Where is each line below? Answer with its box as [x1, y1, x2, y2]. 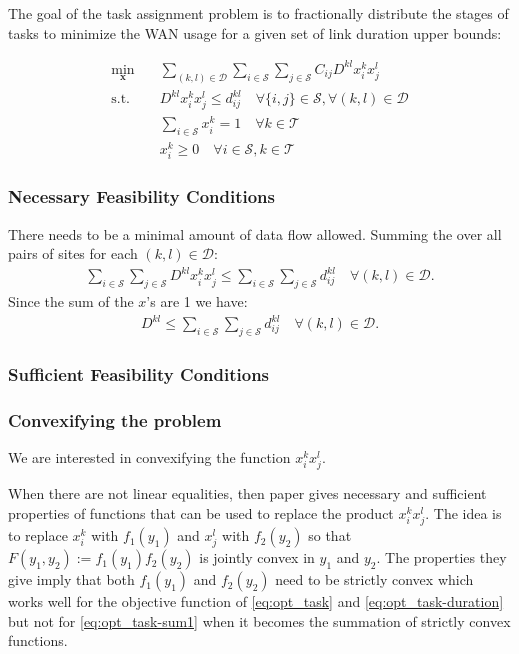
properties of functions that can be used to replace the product [8, 502, 394, 523]
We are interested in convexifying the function [8, 447, 291, 468]
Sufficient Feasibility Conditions [8, 362, 270, 387]
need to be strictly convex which [275, 569, 474, 590]
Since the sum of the [8, 291, 134, 312]
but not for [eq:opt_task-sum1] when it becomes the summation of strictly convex [8, 610, 511, 631]
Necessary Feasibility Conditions [8, 184, 275, 209]
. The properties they [376, 547, 507, 568]
